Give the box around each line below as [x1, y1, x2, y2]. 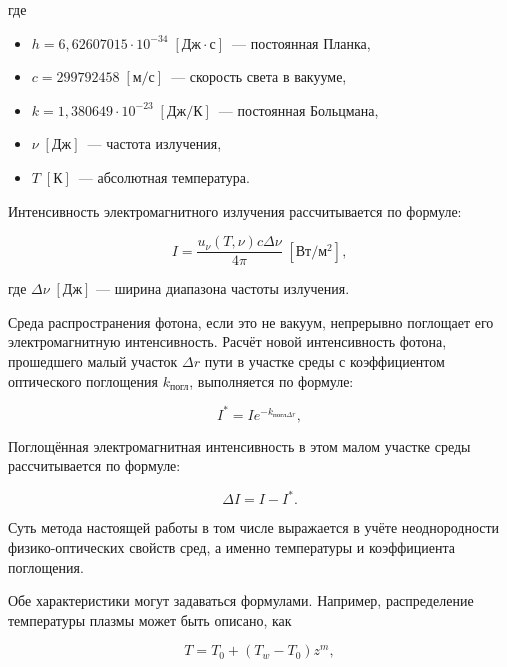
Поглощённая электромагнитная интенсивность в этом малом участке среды [8, 435, 471, 456]
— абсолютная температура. [78, 166, 250, 187]
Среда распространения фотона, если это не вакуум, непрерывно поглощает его [8, 311, 494, 332]
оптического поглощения [8, 370, 158, 391]
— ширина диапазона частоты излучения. [96, 278, 350, 299]
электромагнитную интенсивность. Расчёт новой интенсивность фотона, [8, 331, 447, 352]
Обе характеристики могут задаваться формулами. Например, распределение [8, 590, 474, 611]
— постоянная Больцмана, [218, 99, 379, 120]
